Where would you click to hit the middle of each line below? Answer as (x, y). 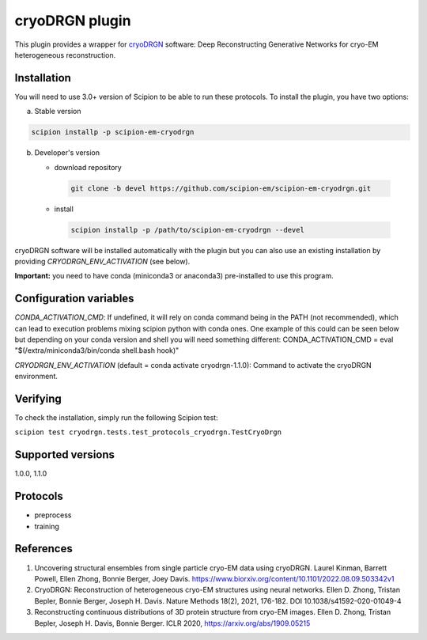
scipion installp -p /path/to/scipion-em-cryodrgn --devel (187, 230)
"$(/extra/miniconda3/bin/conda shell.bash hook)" (97, 350)
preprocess (53, 515)
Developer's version (67, 153)
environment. (36, 377)
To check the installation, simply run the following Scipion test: (116, 418)
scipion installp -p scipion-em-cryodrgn (113, 132)
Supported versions (64, 455)
